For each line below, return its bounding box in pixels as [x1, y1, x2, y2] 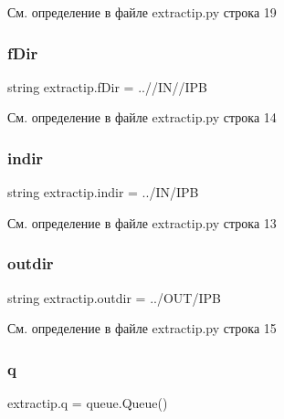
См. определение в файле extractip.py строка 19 [7, 3, 277, 21]
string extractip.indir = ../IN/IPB [7, 183, 199, 202]
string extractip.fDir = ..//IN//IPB [7, 77, 207, 96]
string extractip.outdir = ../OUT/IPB [7, 288, 221, 307]
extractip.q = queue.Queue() [7, 393, 168, 413]
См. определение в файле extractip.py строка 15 [7, 319, 277, 338]
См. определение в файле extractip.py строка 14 [7, 108, 277, 127]
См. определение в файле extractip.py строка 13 [7, 213, 277, 232]
